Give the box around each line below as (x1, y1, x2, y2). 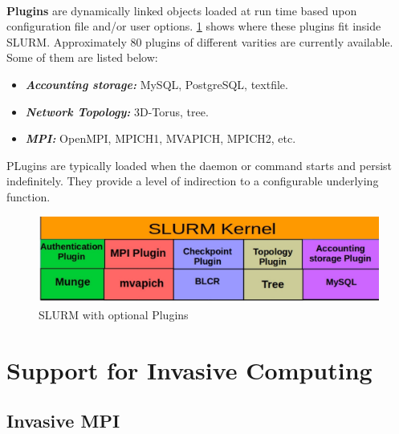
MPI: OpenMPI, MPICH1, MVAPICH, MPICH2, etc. (25, 130, 296, 147)
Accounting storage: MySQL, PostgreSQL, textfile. (25, 75, 288, 92)
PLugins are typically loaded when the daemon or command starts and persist (6, 156, 393, 173)
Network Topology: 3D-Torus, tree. (25, 103, 209, 120)
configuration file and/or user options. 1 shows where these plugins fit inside (6, 18, 381, 34)
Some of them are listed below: (6, 49, 158, 66)
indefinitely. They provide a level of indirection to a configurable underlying (6, 172, 379, 189)
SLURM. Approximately (6, 33, 127, 50)
